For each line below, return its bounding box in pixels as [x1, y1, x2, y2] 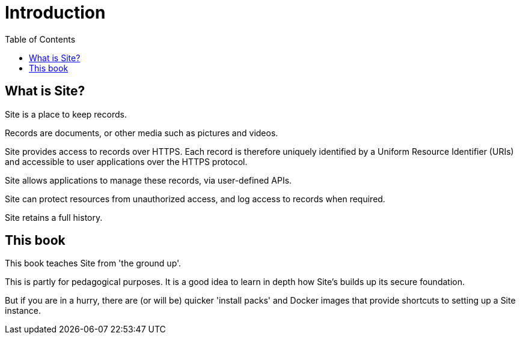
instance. [5, 305, 41, 316]
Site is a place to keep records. [5, 109, 127, 119]
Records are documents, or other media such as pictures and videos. [5, 127, 278, 138]
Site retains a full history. [5, 212, 103, 223]
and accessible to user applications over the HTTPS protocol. [5, 156, 248, 167]
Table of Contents [5, 34, 76, 44]
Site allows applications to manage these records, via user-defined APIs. [5, 175, 292, 185]
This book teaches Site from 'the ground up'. [5, 258, 182, 269]
